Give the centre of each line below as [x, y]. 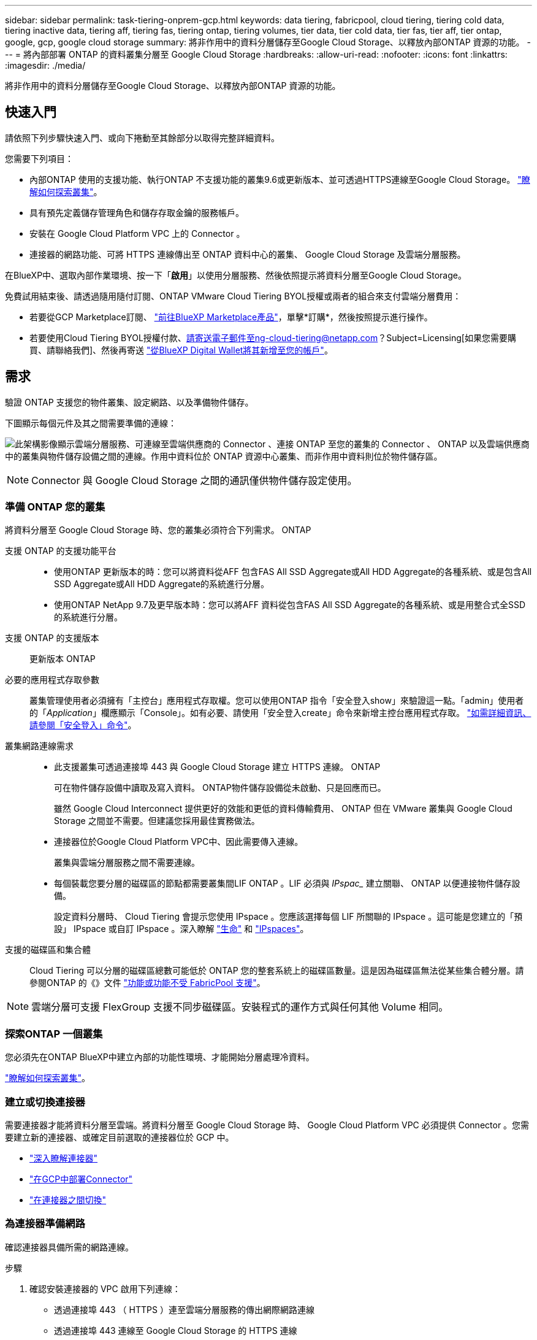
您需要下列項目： [39, 158]
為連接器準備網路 [45, 1224]
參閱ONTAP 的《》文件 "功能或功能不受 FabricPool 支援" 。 [147, 983]
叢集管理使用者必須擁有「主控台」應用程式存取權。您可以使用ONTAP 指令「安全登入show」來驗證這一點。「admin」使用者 [277, 701]
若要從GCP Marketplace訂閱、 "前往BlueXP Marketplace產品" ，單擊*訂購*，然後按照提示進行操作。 [231, 317]
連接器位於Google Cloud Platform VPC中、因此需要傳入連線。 [179, 842]
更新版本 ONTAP [63, 659]
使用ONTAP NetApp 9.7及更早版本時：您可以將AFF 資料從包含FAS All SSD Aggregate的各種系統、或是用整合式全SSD [290, 605]
